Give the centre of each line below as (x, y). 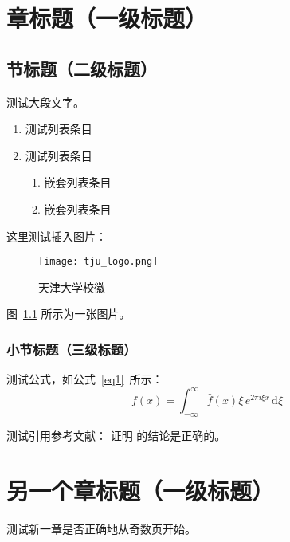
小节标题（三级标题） (72, 349)
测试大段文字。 (45, 102)
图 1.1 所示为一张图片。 (69, 314)
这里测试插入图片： (57, 236)
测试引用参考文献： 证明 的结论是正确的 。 (116, 436)
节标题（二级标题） (82, 68)
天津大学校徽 (72, 287)
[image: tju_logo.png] (98, 262)
